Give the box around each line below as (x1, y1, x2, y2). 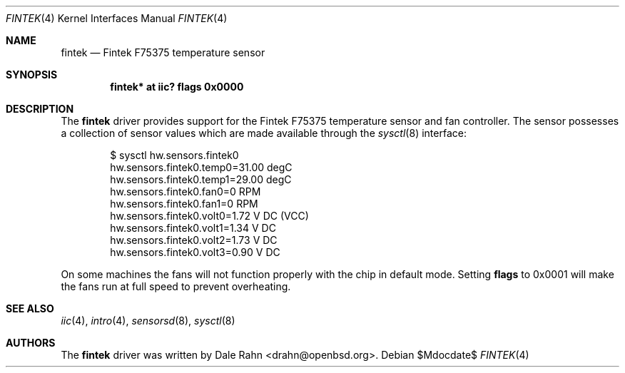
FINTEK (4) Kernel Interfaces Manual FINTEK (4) (6, 12, 228, 24)
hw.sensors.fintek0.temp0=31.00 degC (110, 161, 293, 173)
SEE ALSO (6, 302, 54, 315)
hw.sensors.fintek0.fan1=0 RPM (110, 198, 258, 210)
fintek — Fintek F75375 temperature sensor (61, 46, 265, 58)
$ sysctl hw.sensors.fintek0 (110, 149, 239, 161)
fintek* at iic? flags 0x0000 (110, 81, 244, 93)
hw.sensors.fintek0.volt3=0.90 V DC (110, 246, 280, 258)
